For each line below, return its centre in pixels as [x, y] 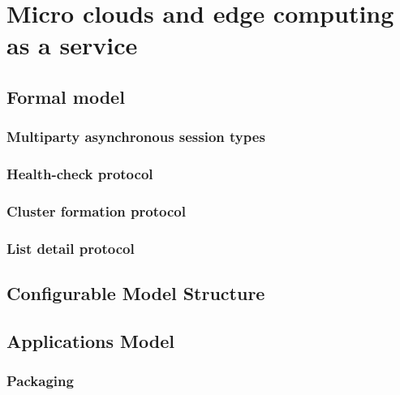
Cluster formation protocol [96, 210]
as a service [72, 45]
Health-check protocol [80, 174]
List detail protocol [71, 248]
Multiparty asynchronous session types [136, 137]
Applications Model [90, 340]
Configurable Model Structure [136, 293]
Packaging [40, 381]
